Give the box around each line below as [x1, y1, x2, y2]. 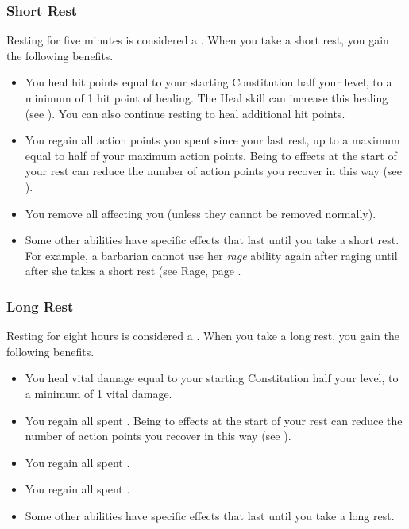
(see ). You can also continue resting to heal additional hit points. [25, 105, 345, 121]
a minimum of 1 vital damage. [25, 385, 172, 401]
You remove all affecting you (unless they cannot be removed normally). [25, 205, 376, 221]
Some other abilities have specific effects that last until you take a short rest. [25, 232, 399, 248]
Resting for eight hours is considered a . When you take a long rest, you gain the [6, 328, 399, 344]
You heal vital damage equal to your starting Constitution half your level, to [25, 370, 399, 386]
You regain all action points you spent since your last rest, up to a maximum [25, 132, 400, 148]
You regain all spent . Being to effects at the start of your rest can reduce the [25, 412, 403, 428]
